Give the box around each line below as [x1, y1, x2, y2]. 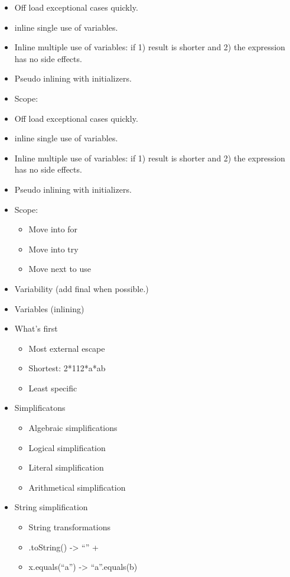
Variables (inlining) [14, 302, 84, 315]
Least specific [28, 381, 77, 394]
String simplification [14, 501, 88, 513]
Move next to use [28, 262, 92, 275]
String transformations [28, 521, 110, 533]
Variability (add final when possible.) [14, 282, 149, 294]
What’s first [14, 322, 58, 335]
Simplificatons [14, 401, 66, 414]
